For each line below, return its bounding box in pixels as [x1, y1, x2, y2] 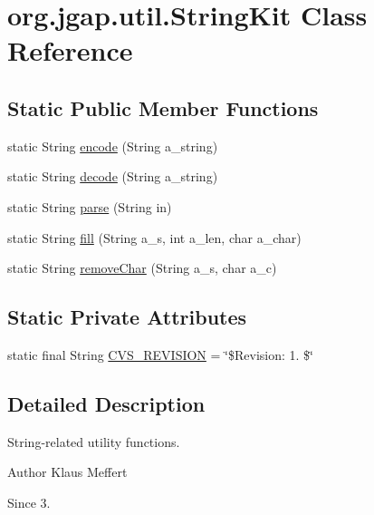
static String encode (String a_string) [7, 136, 218, 155]
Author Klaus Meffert [7, 462, 128, 481]
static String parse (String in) [7, 197, 172, 216]
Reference [7, 32, 133, 69]
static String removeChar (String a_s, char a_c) [7, 258, 277, 277]
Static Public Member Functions [7, 93, 319, 121]
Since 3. [7, 492, 51, 511]
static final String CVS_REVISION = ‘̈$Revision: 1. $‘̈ [7, 345, 313, 364]
